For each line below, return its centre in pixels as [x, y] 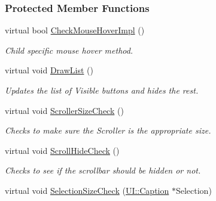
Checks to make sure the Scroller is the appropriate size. [108, 130]
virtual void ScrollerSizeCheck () [64, 110]
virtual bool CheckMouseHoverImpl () [75, 30]
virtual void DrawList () [49, 70]
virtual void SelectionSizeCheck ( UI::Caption [87, 190]
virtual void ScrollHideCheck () [62, 150]
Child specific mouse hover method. [69, 50]
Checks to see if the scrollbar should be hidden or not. [103, 170]
